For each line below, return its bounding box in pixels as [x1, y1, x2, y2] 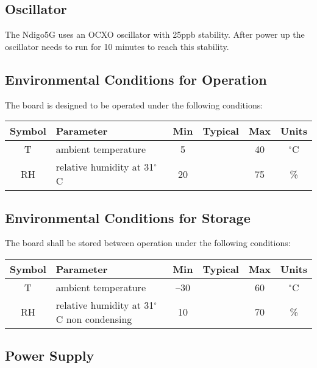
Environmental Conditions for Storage [5, 208, 251, 227]
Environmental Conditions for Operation [5, 69, 267, 88]
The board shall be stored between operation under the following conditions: [5, 236, 291, 249]
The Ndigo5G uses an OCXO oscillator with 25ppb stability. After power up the [5, 28, 305, 41]
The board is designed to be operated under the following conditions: [5, 98, 263, 111]
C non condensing [55, 311, 132, 326]
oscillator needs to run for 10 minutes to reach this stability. [5, 40, 229, 52]
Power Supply [5, 346, 94, 365]
